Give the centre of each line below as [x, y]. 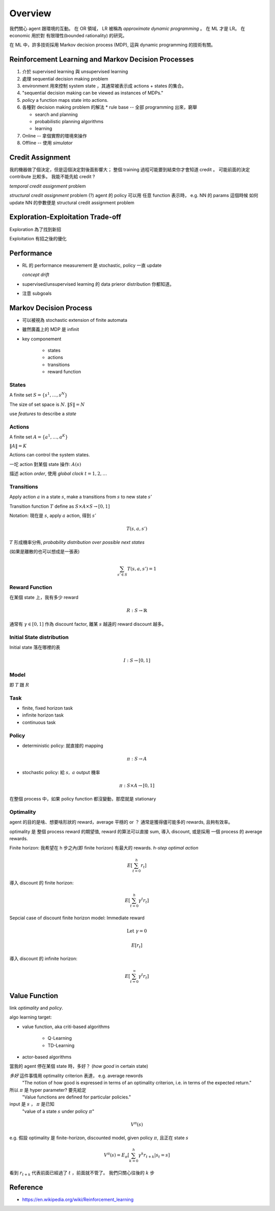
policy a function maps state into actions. [65, 100]
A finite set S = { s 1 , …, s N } [39, 395]
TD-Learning [61, 1045]
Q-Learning [60, 1038]
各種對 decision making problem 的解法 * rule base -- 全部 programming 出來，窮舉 [109, 107]
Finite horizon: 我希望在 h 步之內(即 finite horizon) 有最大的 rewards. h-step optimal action [104, 848]
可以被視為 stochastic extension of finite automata [75, 320]
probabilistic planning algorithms [69, 121]
